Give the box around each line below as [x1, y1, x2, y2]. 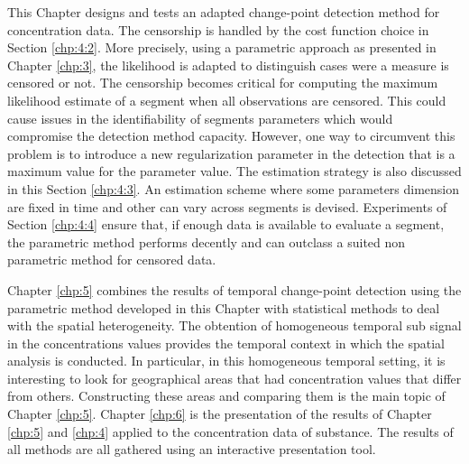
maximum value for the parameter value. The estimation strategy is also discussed [7, 162, 462, 181]
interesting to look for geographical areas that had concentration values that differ [7, 368, 462, 387]
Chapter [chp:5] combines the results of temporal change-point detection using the [7, 280, 462, 299]
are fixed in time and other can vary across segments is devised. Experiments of [7, 197, 447, 216]
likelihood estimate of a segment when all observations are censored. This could [7, 90, 446, 109]
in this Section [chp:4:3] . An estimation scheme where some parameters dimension [7, 179, 460, 198]
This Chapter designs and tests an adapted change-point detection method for [7, 3, 440, 21]
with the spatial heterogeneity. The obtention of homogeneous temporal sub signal [7, 316, 462, 335]
